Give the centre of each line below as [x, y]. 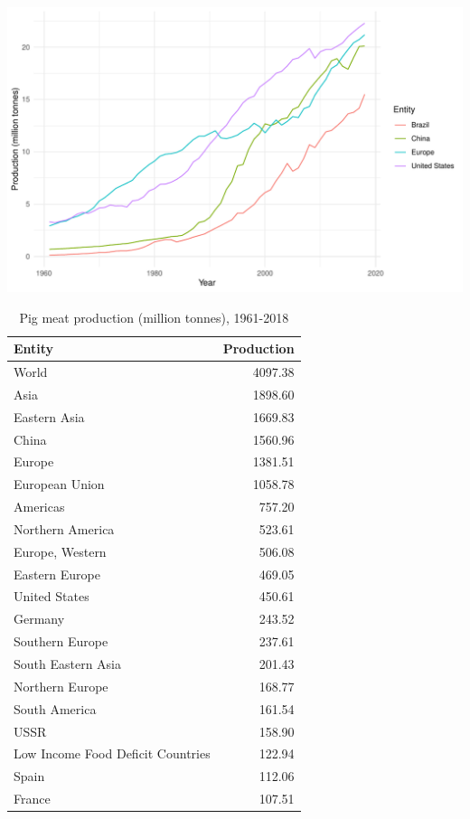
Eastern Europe [57, 574]
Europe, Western [60, 551]
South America [55, 708]
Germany [39, 619]
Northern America [64, 528]
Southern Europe [61, 641]
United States [52, 596]
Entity [34, 348]
